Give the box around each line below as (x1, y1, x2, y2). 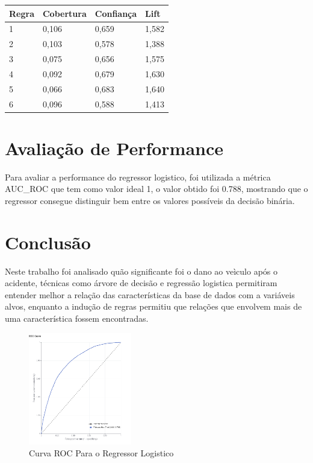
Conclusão (5, 229, 91, 254)
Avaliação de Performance (5, 135, 224, 160)
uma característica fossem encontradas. (5, 312, 149, 325)
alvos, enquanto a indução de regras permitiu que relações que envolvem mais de (5, 300, 302, 313)
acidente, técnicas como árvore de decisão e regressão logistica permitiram (5, 276, 277, 289)
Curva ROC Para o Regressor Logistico (29, 447, 174, 459)
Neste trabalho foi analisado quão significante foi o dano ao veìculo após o (5, 264, 278, 277)
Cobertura (42, 7, 87, 19)
